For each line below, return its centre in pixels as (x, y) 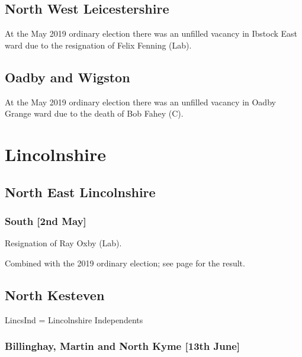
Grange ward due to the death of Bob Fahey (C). (94, 113)
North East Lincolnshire (80, 192)
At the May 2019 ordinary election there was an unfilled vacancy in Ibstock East (151, 33)
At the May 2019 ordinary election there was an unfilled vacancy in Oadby (140, 102)
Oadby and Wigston (68, 77)
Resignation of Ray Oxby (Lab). (63, 243)
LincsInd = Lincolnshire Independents (74, 319)
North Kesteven (55, 295)
